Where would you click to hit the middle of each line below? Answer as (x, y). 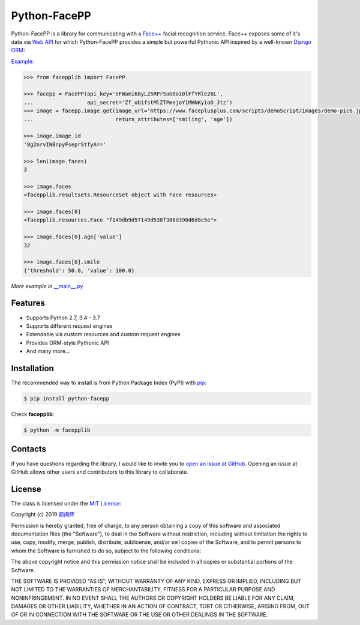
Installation (32, 368)
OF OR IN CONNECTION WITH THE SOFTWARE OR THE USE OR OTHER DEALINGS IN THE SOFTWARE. (139, 615)
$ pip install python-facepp (67, 399)
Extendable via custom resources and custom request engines (103, 334)
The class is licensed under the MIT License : (66, 503)
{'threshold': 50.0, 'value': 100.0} (79, 270)
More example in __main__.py (47, 286)
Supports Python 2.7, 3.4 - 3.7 (63, 318)
